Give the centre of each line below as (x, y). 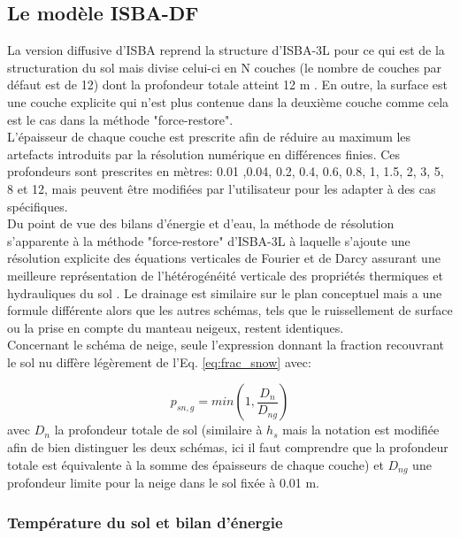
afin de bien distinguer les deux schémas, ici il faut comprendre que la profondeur (228, 447)
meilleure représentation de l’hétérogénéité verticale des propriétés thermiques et (225, 275)
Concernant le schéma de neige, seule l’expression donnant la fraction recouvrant (226, 345)
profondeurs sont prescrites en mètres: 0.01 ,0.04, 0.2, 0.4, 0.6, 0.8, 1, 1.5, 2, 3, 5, (226, 171)
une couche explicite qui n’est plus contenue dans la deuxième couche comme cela (228, 101)
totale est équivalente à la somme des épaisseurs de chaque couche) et (195, 464)
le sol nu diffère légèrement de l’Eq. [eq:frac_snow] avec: (159, 361)
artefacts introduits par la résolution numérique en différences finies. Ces (204, 154)
